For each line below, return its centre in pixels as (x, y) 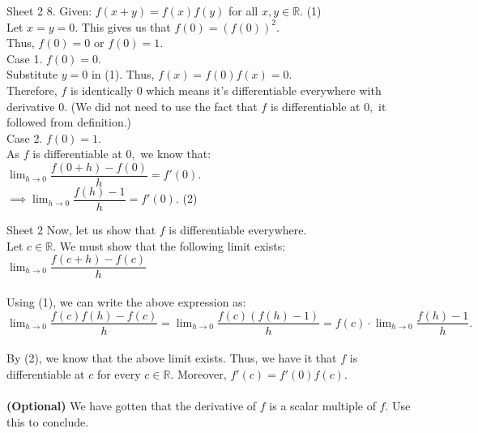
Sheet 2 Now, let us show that (81, 230)
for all (243, 11)
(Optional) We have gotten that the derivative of (132, 405)
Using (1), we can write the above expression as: (126, 301)
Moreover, (202, 373)
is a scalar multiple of (322, 405)
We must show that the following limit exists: (173, 245)
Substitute (32, 74)
